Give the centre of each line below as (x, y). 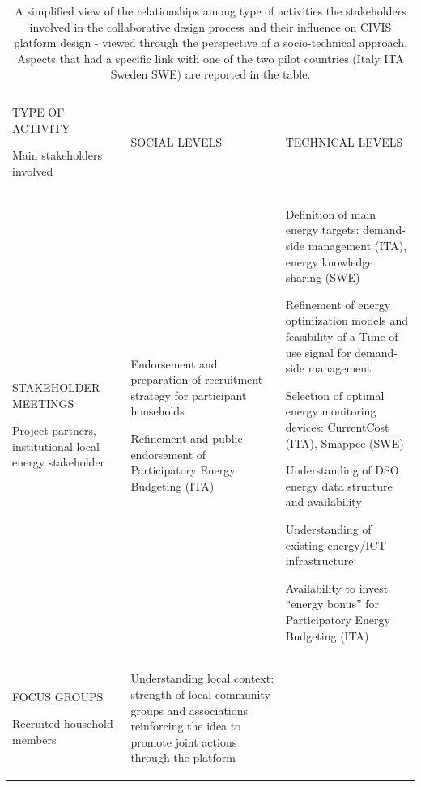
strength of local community (200, 693)
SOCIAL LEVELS (176, 141)
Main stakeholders (57, 155)
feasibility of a (321, 336)
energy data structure (339, 485)
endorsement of (168, 454)
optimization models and (347, 320)
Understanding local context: (202, 678)
